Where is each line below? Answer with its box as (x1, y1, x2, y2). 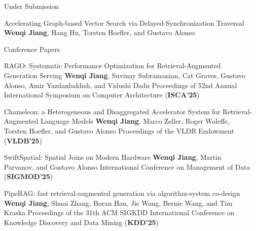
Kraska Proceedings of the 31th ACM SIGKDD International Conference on (4, 207, 234, 218)
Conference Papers (4, 44, 60, 54)
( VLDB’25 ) (4, 135, 42, 145)
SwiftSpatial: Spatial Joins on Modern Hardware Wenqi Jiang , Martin (4, 152, 221, 162)
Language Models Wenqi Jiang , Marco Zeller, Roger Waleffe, (40, 116, 230, 126)
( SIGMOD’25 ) (4, 171, 53, 182)
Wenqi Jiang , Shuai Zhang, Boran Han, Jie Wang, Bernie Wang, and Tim (4, 197, 233, 208)
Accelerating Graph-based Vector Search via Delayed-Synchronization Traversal (4, 17, 244, 28)
